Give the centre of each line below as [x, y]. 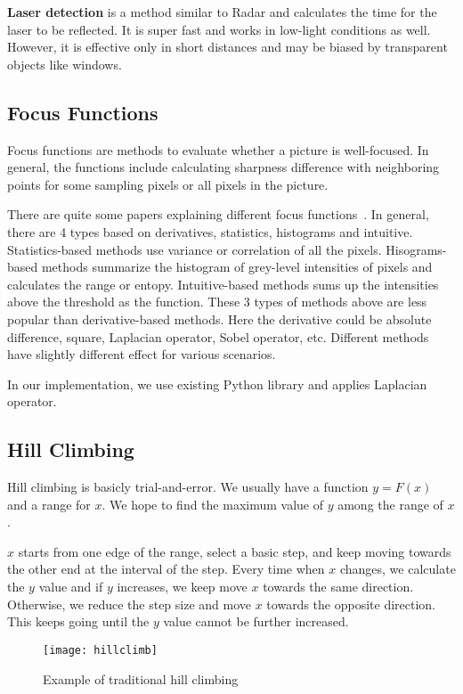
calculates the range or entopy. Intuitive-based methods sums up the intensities [223, 284]
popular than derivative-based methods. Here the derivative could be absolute [219, 318]
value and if [71, 587]
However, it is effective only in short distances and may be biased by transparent [227, 47]
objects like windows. [65, 64]
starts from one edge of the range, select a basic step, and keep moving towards [235, 551]
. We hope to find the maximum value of [212, 504]
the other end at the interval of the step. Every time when [166, 569]
